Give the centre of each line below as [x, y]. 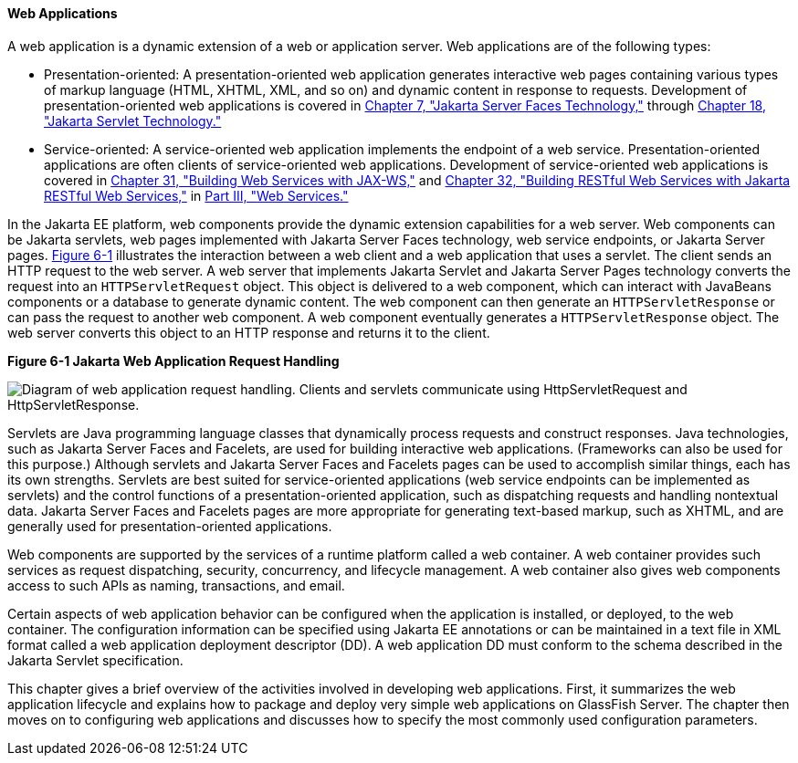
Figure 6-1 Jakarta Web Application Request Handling [173, 361]
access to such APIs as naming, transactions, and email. [176, 585]
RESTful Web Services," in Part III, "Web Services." [196, 195]
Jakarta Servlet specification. [95, 660]
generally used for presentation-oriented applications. [170, 526]
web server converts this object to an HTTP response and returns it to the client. [249, 332]
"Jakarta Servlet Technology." [133, 120]
